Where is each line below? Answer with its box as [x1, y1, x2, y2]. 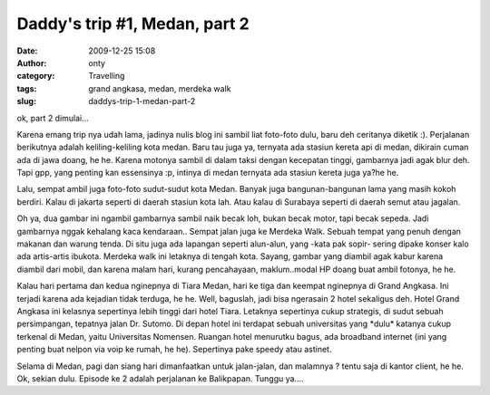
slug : [16, 96, 36, 107]
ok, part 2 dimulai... [16, 112, 90, 123]
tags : [16, 82, 37, 94]
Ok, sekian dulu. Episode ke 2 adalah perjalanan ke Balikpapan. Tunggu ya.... [16, 372, 304, 384]
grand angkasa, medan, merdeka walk [88, 82, 231, 94]
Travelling [88, 71, 125, 82]
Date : [16, 45, 38, 56]
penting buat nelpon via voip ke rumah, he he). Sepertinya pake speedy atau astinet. [16, 344, 332, 355]
